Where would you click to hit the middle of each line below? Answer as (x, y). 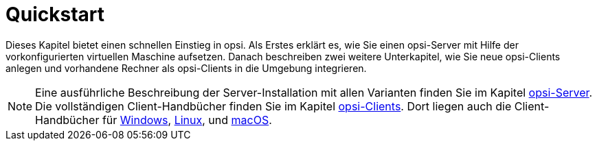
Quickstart (55, 14)
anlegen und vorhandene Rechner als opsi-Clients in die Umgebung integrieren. (186, 68)
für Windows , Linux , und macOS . (187, 120)
